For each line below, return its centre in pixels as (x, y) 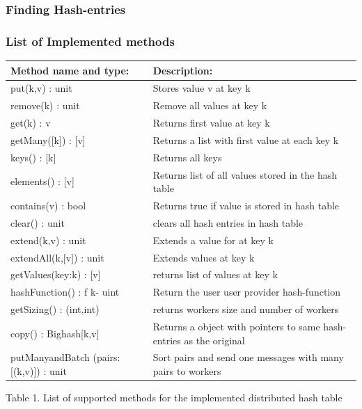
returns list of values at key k (215, 274)
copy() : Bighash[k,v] (55, 333)
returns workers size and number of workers (246, 309)
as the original (214, 340)
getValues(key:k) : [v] (56, 274)
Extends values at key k (204, 257)
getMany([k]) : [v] (48, 139)
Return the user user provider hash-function (247, 292)
